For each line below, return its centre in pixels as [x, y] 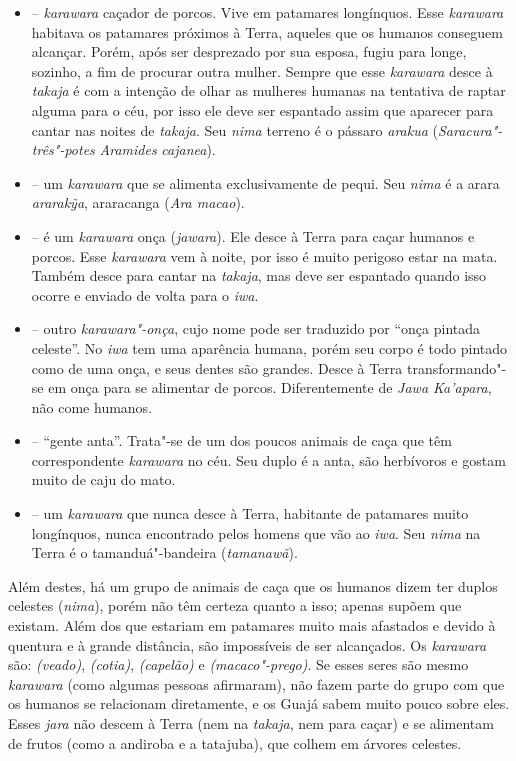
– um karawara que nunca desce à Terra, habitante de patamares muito [250, 513]
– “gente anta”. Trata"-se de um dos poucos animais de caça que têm [241, 440]
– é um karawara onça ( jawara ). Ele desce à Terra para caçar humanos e [253, 235]
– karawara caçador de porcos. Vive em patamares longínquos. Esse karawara [267, 12]
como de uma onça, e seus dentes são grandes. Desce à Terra [217, 367]
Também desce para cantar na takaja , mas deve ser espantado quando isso [259, 275]
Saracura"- [470, 129]
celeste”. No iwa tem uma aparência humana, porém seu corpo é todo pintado [269, 347]
